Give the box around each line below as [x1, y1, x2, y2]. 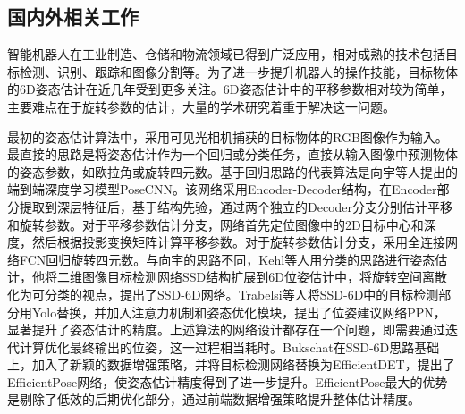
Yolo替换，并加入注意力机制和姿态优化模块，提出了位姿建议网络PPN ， [31, 302, 446, 321]
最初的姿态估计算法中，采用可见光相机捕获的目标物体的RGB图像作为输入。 [7, 127, 448, 146]
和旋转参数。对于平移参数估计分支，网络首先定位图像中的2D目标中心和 [7, 215, 424, 233]
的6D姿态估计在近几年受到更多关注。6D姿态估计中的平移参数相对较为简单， [7, 80, 452, 98]
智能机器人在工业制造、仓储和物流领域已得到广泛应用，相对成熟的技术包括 [7, 45, 445, 63]
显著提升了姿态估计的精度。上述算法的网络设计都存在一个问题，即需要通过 [7, 320, 445, 339]
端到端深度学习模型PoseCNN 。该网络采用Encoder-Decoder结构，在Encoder [7, 180, 437, 199]
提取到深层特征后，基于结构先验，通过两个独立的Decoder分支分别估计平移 [19, 197, 453, 215]
